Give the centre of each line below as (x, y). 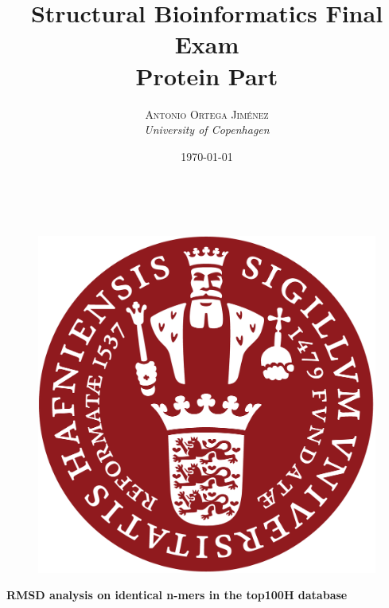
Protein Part (207, 75)
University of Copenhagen (207, 129)
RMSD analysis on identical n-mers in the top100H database (177, 595)
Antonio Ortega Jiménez (207, 114)
